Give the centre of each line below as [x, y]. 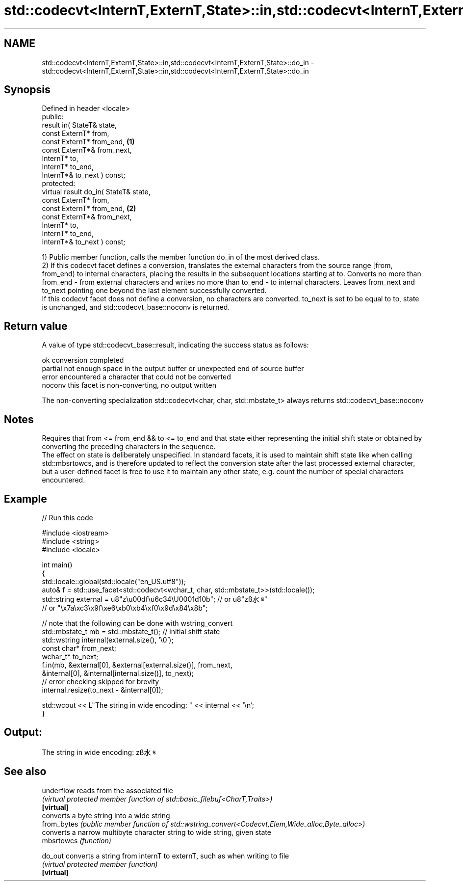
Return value [36, 326]
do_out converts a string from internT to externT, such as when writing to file [166, 856]
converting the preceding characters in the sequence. [129, 447]
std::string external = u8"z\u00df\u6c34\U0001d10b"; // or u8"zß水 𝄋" [155, 599]
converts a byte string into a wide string [106, 815]
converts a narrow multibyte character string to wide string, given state [156, 832]
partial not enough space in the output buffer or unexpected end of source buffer [173, 369]
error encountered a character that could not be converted [136, 377]
